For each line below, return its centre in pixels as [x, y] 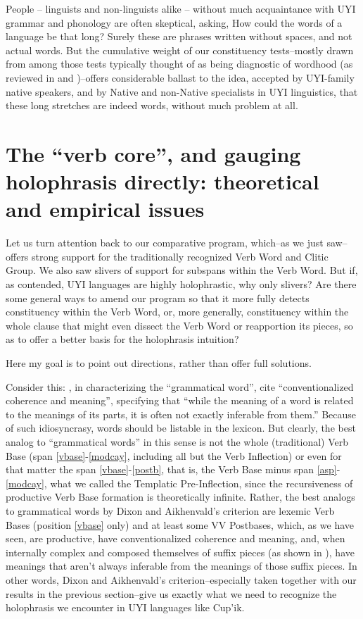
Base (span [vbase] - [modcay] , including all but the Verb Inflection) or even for [174, 455]
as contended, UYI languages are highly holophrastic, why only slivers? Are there [181, 284]
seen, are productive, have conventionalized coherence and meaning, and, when [176, 538]
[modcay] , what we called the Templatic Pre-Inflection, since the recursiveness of [179, 483]
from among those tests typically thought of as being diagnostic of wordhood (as [179, 64]
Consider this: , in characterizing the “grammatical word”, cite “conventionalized [180, 386]
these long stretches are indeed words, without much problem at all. [152, 105]
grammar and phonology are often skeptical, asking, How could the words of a [174, 22]
